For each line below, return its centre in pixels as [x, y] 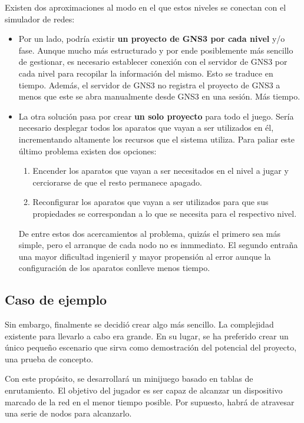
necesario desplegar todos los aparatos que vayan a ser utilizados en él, [146, 128]
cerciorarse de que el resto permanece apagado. [117, 182]
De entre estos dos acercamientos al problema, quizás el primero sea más [149, 233]
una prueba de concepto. [49, 358]
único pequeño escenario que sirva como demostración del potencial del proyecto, [151, 347]
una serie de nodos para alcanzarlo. [68, 413]
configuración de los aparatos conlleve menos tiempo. [114, 268]
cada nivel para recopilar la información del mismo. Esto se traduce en [146, 73]
